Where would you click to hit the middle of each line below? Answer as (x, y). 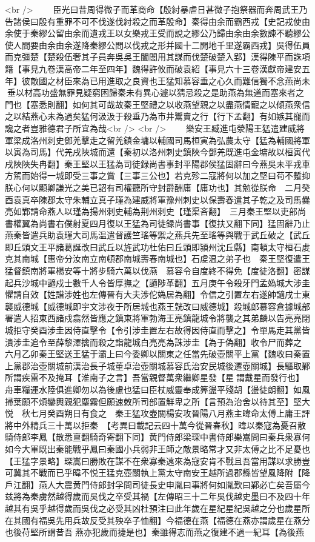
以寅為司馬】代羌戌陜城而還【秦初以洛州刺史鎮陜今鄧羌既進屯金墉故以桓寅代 (157, 152)
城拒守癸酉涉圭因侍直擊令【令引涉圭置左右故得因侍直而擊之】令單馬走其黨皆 (157, 330)
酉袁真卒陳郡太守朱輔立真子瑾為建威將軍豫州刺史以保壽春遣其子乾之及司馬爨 (157, 199)
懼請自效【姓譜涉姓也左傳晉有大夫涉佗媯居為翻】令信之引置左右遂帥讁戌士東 (157, 294)
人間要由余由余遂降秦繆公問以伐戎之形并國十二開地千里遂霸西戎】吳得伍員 (161, 45)
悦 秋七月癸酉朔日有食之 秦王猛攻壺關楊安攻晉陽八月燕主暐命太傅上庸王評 (157, 413)
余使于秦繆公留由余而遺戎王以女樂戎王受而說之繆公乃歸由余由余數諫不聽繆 (153, 33)
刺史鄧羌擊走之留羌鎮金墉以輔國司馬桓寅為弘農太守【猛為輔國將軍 (178, 140)
